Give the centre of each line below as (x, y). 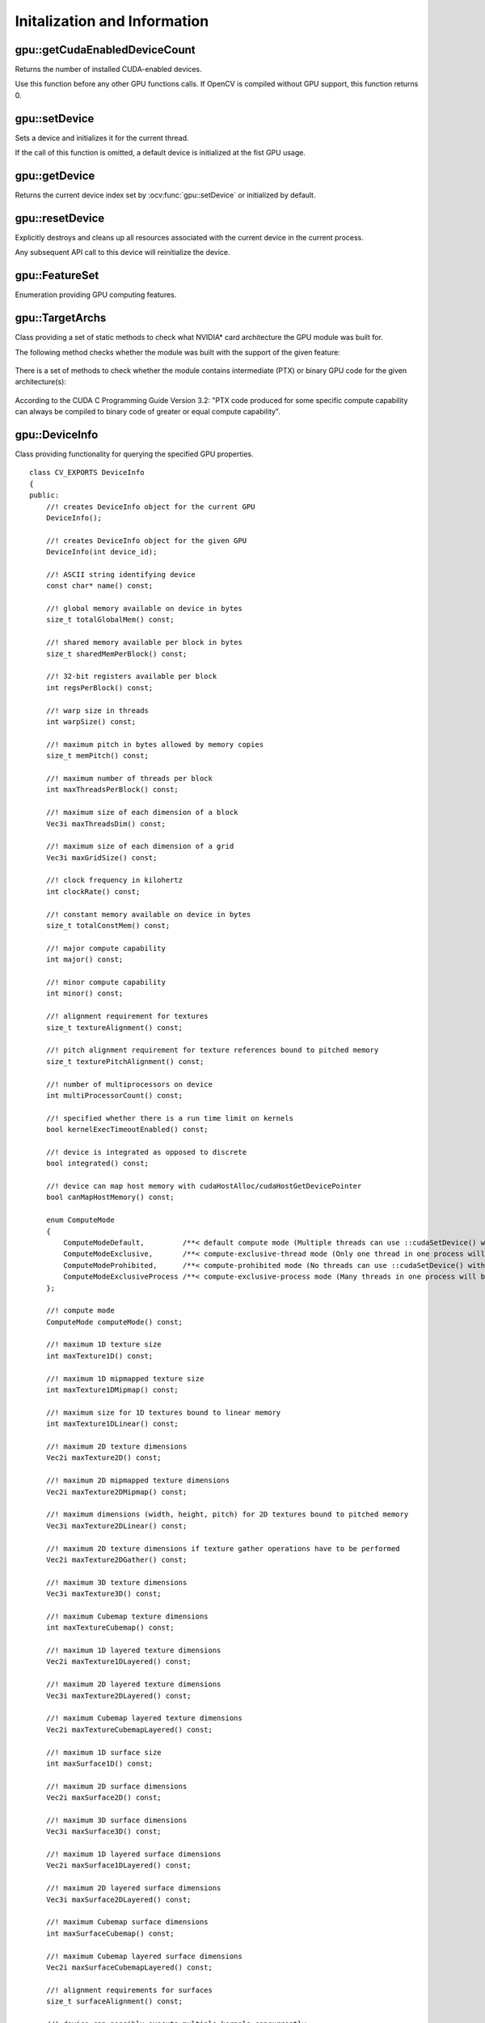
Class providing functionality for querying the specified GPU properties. (134, 454)
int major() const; (84, 960)
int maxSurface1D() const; (99, 1763)
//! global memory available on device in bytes (144, 609)
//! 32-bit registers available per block (131, 676)
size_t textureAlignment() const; (114, 1027)
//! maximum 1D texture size (103, 1344)
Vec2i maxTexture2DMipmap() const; (116, 1492)
